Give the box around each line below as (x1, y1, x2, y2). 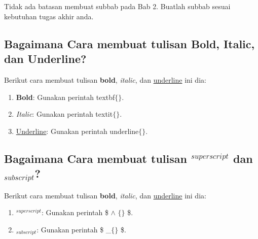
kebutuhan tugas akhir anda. (4, 11, 94, 21)
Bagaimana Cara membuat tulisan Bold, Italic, (4, 36, 255, 51)
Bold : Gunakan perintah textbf (16, 91, 115, 102)
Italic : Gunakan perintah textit (16, 109, 113, 119)
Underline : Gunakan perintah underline (16, 125, 139, 136)
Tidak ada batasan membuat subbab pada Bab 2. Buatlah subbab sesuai (4, 1, 231, 12)
